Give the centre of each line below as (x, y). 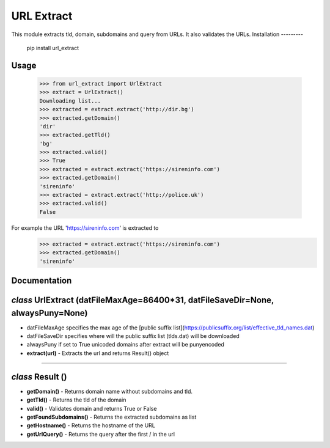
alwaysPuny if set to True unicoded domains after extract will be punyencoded (125, 345)
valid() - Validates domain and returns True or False (92, 408)
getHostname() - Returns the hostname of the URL (91, 425)
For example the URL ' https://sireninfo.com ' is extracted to (85, 228)
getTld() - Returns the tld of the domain (76, 400)
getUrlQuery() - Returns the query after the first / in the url (101, 434)
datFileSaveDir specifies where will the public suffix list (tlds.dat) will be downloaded (133, 336)
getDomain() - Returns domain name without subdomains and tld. (109, 391)
